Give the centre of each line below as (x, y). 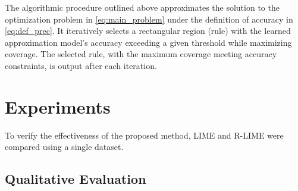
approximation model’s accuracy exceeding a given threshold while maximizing (148, 42)
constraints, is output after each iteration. (81, 65)
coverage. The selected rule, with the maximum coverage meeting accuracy (141, 54)
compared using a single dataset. (64, 147)
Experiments (58, 106)
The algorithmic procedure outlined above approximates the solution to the (142, 7)
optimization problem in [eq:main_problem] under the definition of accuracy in (149, 19)
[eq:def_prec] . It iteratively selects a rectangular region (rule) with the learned (148, 31)
